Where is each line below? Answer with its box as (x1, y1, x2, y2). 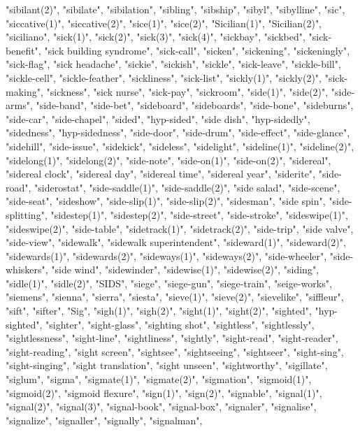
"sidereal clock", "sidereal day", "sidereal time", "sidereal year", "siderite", (6, 166, 316, 181)
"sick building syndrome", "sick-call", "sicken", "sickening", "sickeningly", (44, 43, 350, 57)
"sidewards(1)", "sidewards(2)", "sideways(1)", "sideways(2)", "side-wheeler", (6, 248, 327, 263)
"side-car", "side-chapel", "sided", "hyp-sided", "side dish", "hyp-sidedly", (6, 111, 310, 126)
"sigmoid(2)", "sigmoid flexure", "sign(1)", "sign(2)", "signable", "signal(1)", (6, 385, 322, 400)
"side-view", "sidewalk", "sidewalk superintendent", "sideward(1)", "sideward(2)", (6, 235, 346, 250)
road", (6, 180, 31, 194)
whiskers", (6, 262, 48, 277)
